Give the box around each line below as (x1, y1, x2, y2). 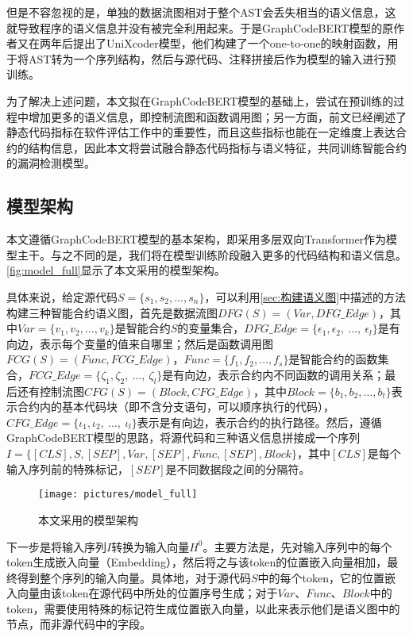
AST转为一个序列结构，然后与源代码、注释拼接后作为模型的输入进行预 (28, 50, 396, 67)
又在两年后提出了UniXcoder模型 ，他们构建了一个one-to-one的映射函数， (17, 35, 388, 52)
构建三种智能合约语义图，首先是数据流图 (6, 304, 218, 320)
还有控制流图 (17, 382, 84, 399)
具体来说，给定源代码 (6, 288, 118, 305)
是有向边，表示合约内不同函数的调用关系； (162, 366, 385, 382)
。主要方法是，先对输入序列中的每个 (203, 538, 392, 554)
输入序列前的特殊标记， (6, 460, 129, 477)
